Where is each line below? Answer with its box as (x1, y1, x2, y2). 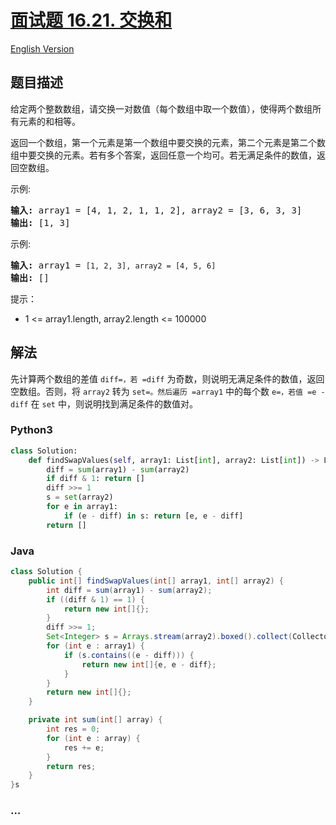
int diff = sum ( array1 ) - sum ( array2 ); (46, 585, 213, 595)
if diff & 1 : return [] (46, 474, 145, 484)
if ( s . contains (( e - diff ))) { (63, 650, 195, 660)
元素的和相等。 (18, 115, 81, 127)
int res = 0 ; (46, 724, 101, 735)
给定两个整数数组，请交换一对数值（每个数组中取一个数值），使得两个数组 (10, 102, 313, 115)
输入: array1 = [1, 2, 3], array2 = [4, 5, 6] (10, 259, 217, 271)
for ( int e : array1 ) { (46, 641, 145, 651)
